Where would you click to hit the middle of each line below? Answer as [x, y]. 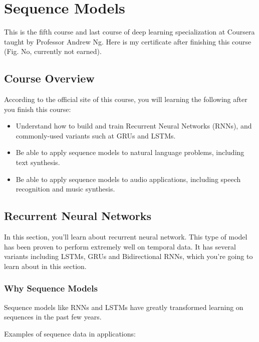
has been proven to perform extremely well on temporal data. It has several [120, 246]
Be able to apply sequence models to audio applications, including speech [128, 179]
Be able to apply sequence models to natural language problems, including [130, 152]
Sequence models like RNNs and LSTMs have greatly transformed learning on [124, 307]
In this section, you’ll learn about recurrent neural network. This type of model [126, 237]
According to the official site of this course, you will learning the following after [126, 99]
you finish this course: [38, 109]
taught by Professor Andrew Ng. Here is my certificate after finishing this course [128, 41]
